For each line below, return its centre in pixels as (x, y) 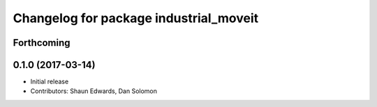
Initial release (50, 82)
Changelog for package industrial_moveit (135, 18)
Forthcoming (42, 43)
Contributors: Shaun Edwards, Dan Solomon (94, 91)
